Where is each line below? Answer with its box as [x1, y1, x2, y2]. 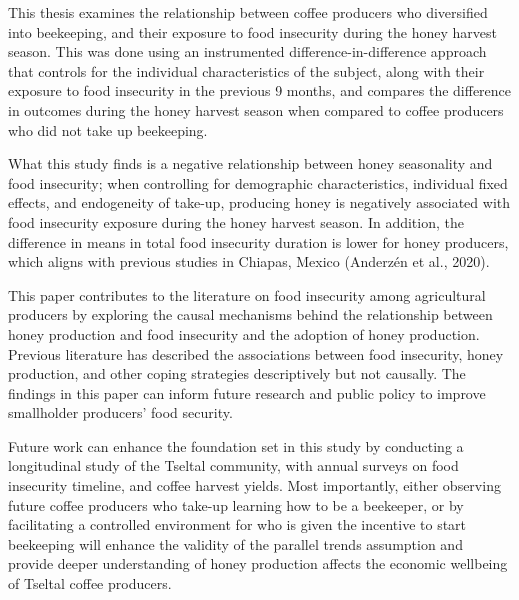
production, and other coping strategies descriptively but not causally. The [8, 363, 466, 384]
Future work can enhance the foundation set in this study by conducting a [8, 435, 464, 456]
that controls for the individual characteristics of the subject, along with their [8, 60, 485, 81]
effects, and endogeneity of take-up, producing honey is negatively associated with [8, 192, 511, 213]
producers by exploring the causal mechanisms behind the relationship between [8, 304, 493, 325]
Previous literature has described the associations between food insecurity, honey [8, 343, 504, 364]
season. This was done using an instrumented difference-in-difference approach [8, 41, 487, 62]
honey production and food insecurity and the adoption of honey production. [8, 323, 480, 344]
